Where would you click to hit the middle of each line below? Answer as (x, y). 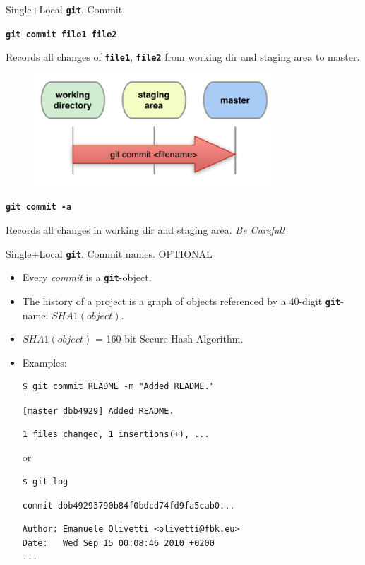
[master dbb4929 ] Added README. (98, 411)
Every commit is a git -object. (87, 277)
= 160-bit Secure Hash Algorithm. (169, 339)
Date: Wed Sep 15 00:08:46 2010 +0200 (118, 543)
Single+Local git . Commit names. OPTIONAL (109, 253)
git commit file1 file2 (61, 34)
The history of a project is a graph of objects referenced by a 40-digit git (181, 301)
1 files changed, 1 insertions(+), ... (116, 434)
